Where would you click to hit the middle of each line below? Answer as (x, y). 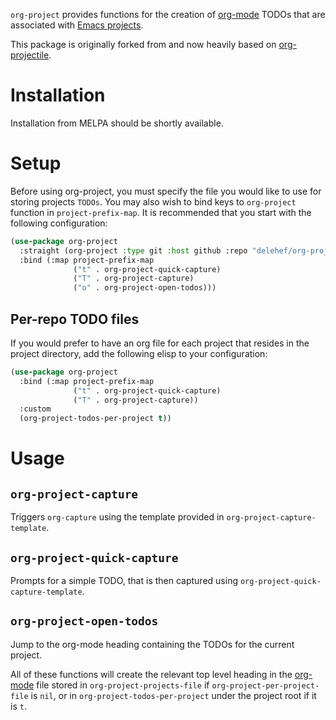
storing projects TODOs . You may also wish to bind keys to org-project (153, 201)
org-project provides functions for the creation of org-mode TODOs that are (168, 14)
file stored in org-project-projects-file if (123, 685)
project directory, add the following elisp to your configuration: (139, 353)
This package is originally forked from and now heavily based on (143, 44)
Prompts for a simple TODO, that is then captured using (124, 580)
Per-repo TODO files (75, 319)
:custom (35, 409)
